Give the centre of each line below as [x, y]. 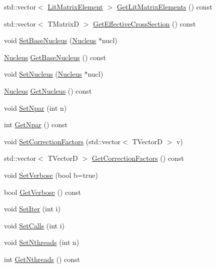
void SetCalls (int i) [34, 225]
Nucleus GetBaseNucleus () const [55, 57]
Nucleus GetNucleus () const [48, 90]
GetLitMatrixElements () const [164, 7]
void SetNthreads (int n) [42, 242]
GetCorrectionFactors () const [138, 158]
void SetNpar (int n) [35, 107]
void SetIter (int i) [32, 209]
